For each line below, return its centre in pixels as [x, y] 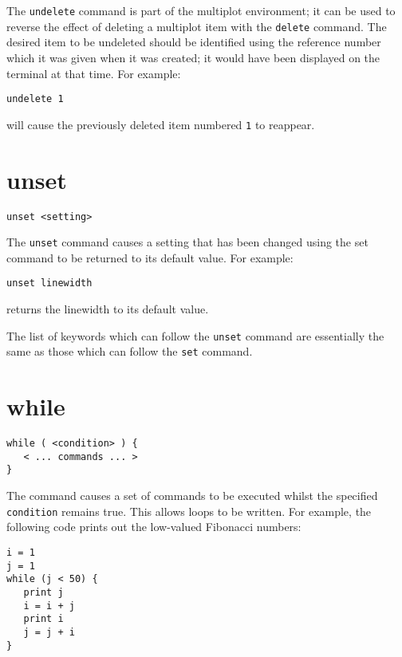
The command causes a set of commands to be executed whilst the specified [192, 496]
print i [43, 619]
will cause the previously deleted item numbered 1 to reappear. [161, 124]
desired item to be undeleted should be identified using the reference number [194, 42]
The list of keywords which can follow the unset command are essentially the [195, 335]
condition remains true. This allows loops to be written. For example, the [189, 511]
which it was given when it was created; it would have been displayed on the [193, 57]
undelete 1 [35, 99]
